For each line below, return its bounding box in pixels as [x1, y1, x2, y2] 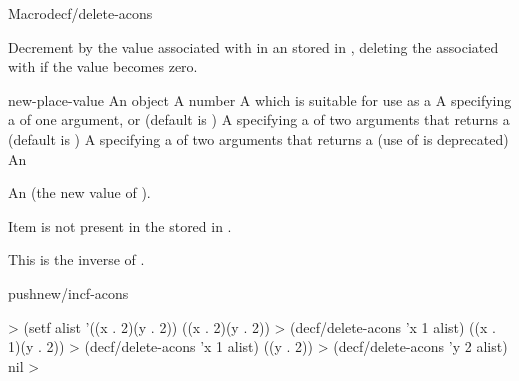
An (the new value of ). [8, 182, 151, 203]
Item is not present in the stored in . [8, 215, 232, 236]
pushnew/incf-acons [8, 282, 129, 303]
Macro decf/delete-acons [8, 3, 153, 23]
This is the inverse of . [8, 249, 145, 270]
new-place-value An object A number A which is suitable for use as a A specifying [8, 89, 512, 110]
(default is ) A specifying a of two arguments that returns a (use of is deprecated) [8, 128, 509, 149]
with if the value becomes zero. [8, 56, 198, 77]
